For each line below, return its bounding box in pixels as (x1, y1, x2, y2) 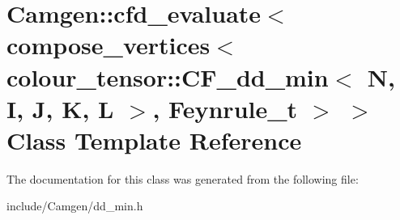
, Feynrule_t (152, 91, 298, 125)
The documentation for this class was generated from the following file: (6, 170, 359, 187)
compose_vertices (6, 28, 211, 61)
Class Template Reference (6, 123, 302, 156)
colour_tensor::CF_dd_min (6, 60, 329, 93)
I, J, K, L (6, 91, 114, 125)
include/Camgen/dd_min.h (6, 197, 143, 214)
